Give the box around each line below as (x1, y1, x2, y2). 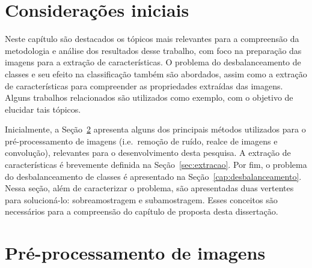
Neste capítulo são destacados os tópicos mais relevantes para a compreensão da (5, 32, 299, 45)
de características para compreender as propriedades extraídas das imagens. (5, 79, 283, 92)
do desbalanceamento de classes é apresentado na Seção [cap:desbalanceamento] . (5, 170, 302, 182)
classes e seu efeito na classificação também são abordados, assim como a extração (5, 67, 307, 80)
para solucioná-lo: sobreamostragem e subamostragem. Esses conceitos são (5, 193, 278, 206)
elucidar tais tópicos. (5, 103, 81, 115)
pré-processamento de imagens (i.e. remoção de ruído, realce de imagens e (5, 134, 278, 147)
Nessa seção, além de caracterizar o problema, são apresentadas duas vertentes (5, 182, 294, 194)
